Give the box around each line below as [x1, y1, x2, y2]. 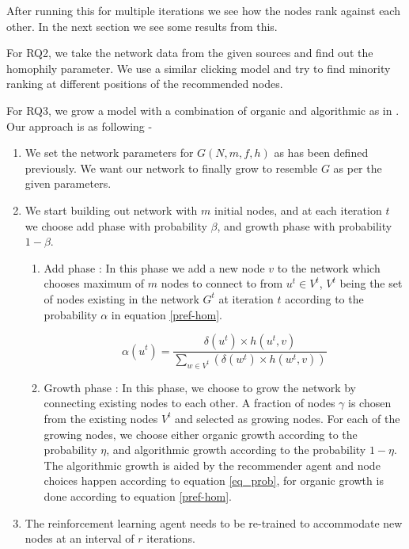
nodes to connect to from [161, 275, 283, 292]
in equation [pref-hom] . [111, 306, 222, 322]
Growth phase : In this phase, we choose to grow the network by [44, 379, 357, 395]
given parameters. [25, 175, 112, 192]
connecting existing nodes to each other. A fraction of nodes [44, 395, 335, 411]
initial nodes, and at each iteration [214, 201, 382, 218]
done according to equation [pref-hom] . [44, 487, 232, 504]
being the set [339, 275, 403, 292]
